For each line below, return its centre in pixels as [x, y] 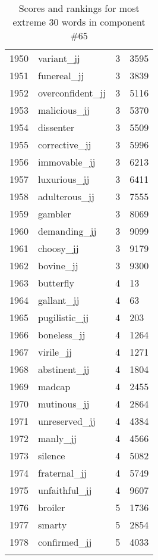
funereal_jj [61, 75]
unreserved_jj [67, 421]
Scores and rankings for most [79, 8]
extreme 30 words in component [79, 22]
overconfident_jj [72, 93]
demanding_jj [67, 231]
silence [52, 455]
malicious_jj [64, 110]
